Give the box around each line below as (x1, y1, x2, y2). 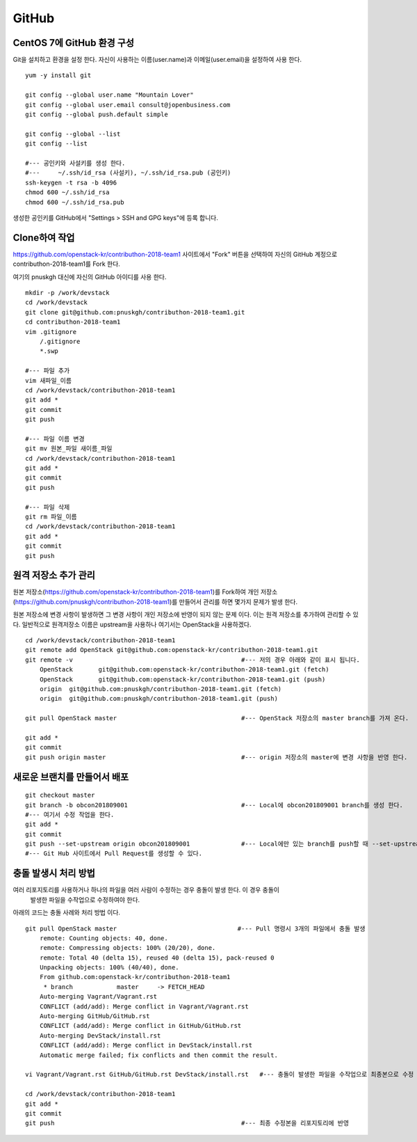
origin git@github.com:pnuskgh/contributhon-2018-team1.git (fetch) (39, 685, 282, 692)
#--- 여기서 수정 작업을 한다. (25, 811, 115, 818)
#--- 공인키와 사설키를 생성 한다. (25, 159, 126, 167)
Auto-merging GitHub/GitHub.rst (39, 1013, 150, 1020)
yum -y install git (25, 72, 92, 79)
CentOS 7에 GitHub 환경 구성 (13, 37, 135, 49)
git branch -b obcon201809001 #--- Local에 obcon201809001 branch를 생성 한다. (25, 801, 403, 809)
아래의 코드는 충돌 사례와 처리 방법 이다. (13, 908, 121, 917)
